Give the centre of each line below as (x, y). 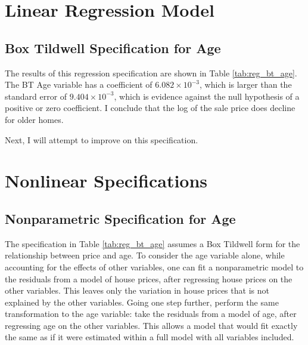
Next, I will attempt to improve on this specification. (102, 139)
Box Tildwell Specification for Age (113, 47)
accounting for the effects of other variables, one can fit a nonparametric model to (154, 267)
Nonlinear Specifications (106, 181)
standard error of (36, 96)
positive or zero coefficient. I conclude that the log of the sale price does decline (150, 108)
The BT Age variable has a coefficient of (79, 84)
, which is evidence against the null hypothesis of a (207, 96)
